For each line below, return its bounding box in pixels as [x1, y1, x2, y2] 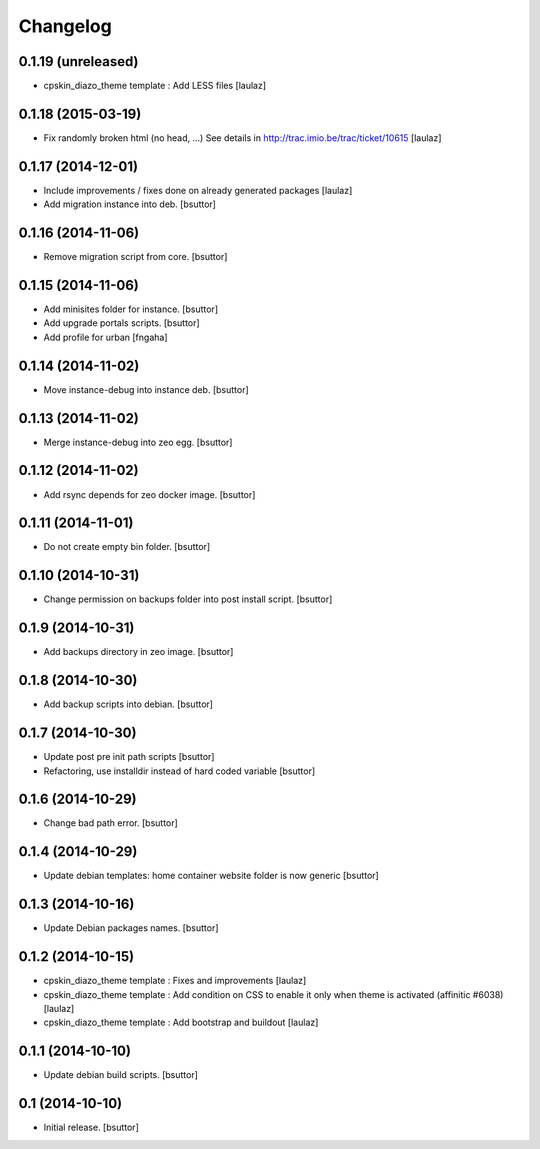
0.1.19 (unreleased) [18, 53, 139, 70]
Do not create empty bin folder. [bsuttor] [43, 541, 210, 553]
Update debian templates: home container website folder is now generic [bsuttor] [43, 870, 379, 882]
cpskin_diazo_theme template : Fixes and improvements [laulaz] [43, 975, 307, 987]
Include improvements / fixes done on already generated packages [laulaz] [43, 184, 353, 196]
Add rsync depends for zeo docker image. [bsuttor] [43, 488, 256, 500]
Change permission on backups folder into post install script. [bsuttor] [43, 593, 333, 605]
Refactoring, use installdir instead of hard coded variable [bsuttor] [43, 765, 316, 777]
